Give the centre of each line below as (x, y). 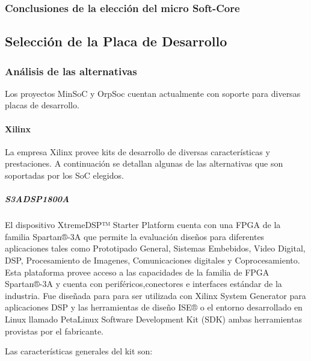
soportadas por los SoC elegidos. (64, 175)
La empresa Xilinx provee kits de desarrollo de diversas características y (137, 151)
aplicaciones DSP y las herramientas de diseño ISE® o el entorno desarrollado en (154, 307)
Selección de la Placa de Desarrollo (116, 41)
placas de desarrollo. (42, 105)
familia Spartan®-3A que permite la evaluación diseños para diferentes (135, 236)
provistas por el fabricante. (54, 331)
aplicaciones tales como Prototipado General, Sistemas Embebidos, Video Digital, (155, 248)
